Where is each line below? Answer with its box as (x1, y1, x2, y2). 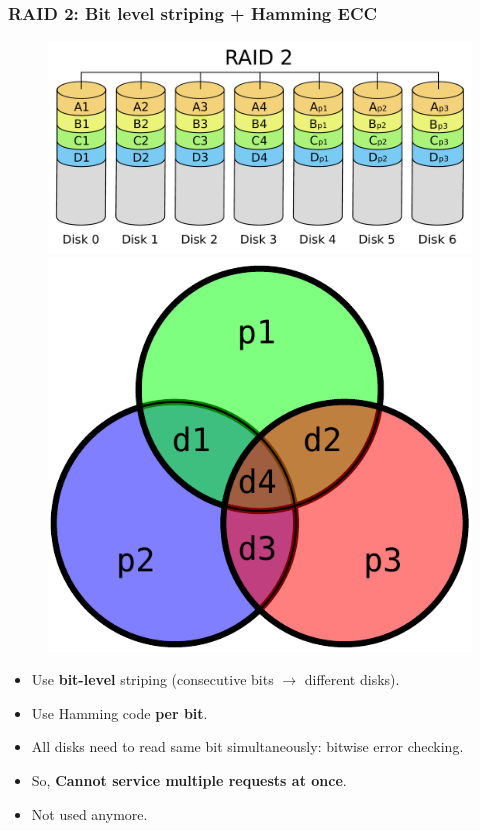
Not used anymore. (31, 803, 148, 824)
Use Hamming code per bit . (31, 702, 208, 723)
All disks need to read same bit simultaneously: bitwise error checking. (31, 736, 464, 757)
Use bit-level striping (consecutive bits (31, 669, 274, 690)
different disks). (304, 669, 400, 690)
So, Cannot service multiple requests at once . (31, 769, 347, 790)
